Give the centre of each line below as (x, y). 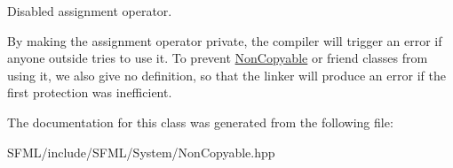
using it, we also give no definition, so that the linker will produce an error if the (226, 75)
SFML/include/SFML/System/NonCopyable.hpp (141, 152)
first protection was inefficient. (90, 92)
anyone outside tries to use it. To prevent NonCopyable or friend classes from (218, 58)
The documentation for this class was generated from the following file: (200, 122)
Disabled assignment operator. (90, 11)
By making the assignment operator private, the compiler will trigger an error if (225, 40)
